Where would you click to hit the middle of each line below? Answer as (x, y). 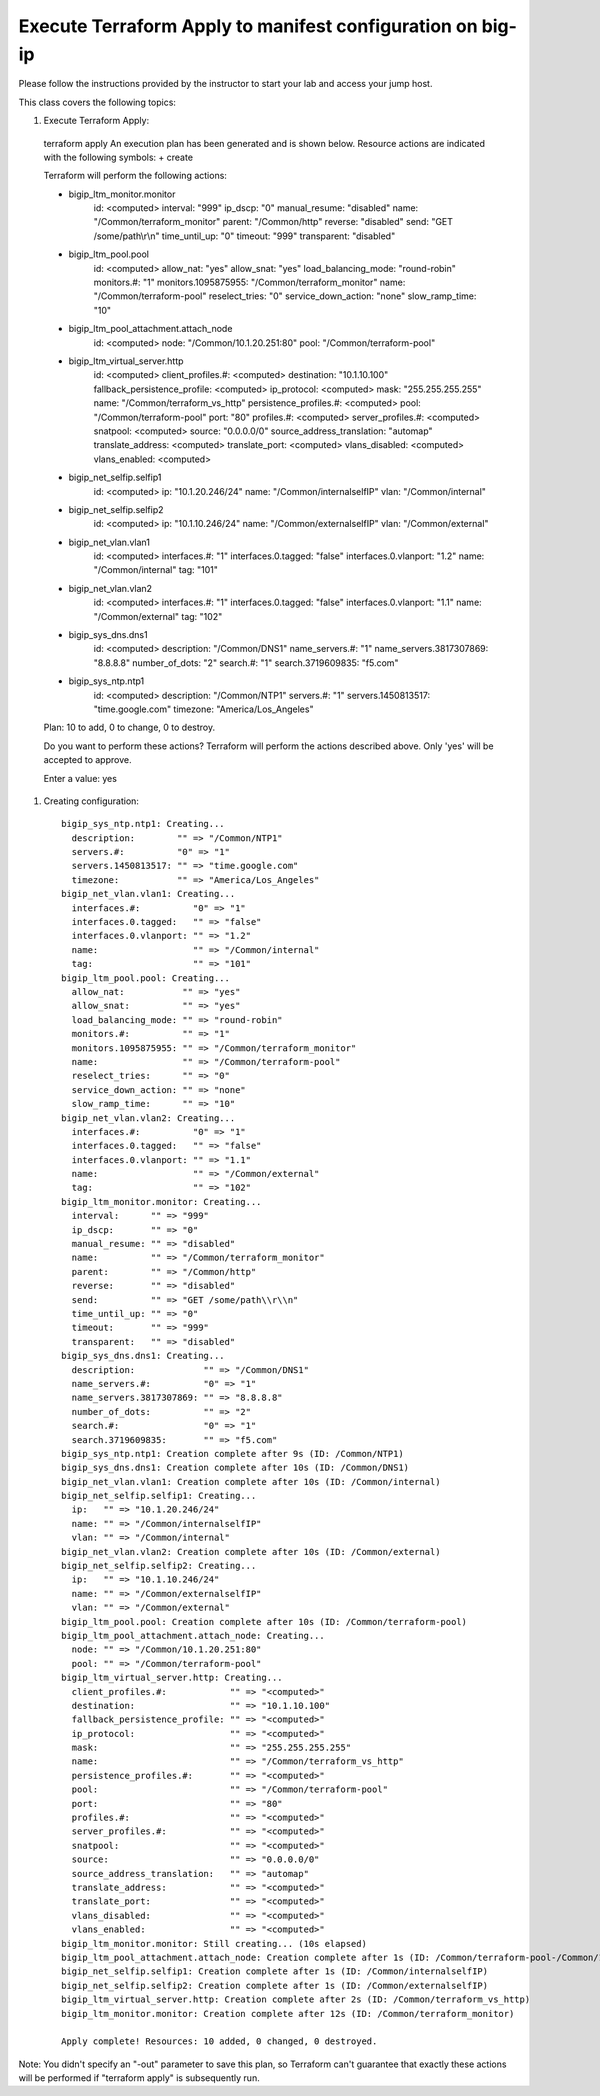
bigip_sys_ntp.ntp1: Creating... (143, 824)
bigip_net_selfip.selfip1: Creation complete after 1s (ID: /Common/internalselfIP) (275, 1971)
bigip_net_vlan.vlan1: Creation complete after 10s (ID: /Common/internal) (251, 1481)
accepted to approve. (87, 760)
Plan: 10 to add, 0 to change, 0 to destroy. (129, 727)
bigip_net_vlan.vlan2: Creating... (148, 1118)
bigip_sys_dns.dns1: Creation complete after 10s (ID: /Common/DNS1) (235, 1468)
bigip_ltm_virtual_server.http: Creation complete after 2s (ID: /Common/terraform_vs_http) (296, 1999)
